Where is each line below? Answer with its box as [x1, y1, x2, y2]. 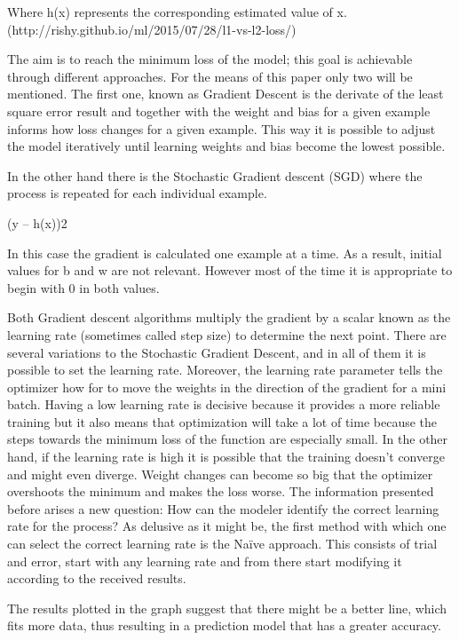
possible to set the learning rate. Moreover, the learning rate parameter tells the [7, 360, 443, 379]
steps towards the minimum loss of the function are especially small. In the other [7, 430, 448, 448]
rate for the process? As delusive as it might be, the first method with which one [7, 517, 447, 535]
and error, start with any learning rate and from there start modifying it [7, 551, 402, 570]
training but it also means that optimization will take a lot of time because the [7, 412, 438, 431]
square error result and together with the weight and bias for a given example [7, 101, 431, 120]
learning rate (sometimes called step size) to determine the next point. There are [7, 325, 447, 344]
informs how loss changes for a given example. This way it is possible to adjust [7, 119, 436, 138]
